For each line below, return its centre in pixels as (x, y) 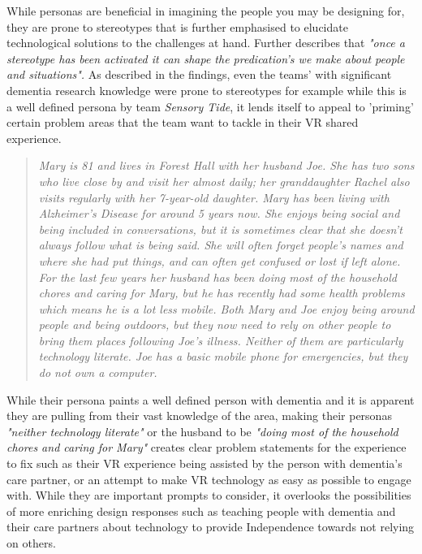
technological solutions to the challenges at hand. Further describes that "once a (206, 43)
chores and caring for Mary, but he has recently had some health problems (222, 293)
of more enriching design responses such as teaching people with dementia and (201, 511)
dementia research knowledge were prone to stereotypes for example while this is (207, 90)
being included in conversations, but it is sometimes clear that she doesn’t (220, 229)
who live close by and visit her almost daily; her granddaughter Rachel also (224, 181)
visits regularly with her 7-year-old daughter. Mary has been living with (214, 197)
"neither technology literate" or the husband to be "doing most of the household (202, 431)
